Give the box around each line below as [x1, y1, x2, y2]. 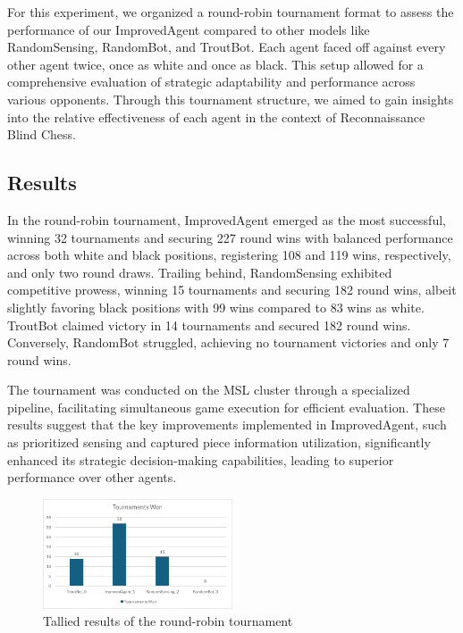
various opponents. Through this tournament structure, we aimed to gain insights [7, 89, 454, 108]
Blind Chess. [7, 125, 76, 144]
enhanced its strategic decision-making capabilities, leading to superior [7, 450, 394, 469]
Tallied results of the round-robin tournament [43, 612, 293, 630]
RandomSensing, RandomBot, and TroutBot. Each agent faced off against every [7, 37, 446, 56]
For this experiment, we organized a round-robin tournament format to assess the [7, 3, 454, 21]
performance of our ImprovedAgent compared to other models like [7, 20, 370, 38]
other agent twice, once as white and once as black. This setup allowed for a [7, 54, 424, 73]
